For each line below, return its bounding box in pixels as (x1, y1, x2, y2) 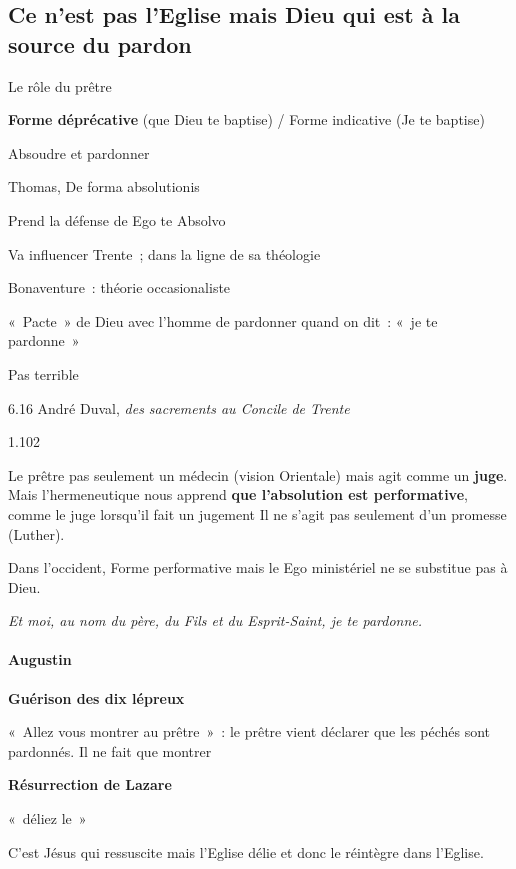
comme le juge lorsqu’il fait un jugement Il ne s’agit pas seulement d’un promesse (8, 503, 507, 524)
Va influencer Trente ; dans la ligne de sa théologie (8, 243, 321, 264)
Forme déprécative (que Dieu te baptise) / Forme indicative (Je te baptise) (8, 109, 485, 130)
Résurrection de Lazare (8, 774, 172, 795)
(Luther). (8, 523, 65, 544)
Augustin (8, 649, 72, 670)
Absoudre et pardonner (8, 142, 150, 163)
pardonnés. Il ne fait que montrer (8, 740, 212, 761)
